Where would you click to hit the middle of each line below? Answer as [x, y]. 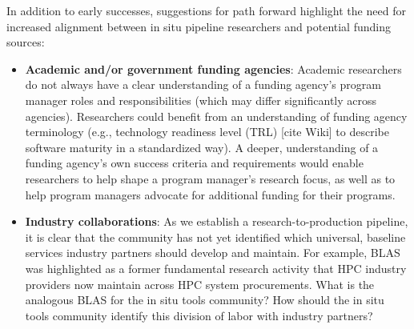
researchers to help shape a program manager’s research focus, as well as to [210, 178]
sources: [26, 42]
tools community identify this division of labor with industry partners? [199, 315]
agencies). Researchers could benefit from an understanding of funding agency [216, 116]
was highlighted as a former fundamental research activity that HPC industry [216, 268]
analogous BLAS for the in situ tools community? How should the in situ [205, 300]
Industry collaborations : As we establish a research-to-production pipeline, [217, 221]
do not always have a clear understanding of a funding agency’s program [203, 84]
